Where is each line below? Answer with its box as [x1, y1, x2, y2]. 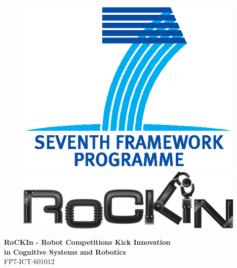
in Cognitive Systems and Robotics [4, 246, 126, 257]
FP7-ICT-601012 [4, 256, 55, 267]
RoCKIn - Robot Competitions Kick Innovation [4, 237, 171, 247]
